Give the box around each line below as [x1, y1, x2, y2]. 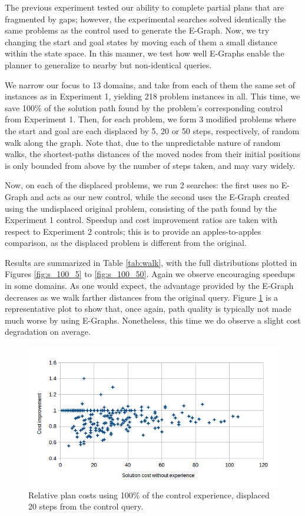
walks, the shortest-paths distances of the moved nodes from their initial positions [5, 148, 301, 160]
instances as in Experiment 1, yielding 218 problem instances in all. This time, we [5, 90, 300, 102]
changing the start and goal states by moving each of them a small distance [5, 35, 277, 48]
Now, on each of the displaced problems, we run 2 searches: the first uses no [5, 179, 279, 191]
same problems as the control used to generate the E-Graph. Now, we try [5, 24, 270, 36]
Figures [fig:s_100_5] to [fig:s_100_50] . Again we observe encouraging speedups [5, 268, 296, 280]
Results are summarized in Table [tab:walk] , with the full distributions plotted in [5, 256, 297, 268]
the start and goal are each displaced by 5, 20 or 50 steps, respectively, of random [5, 124, 300, 137]
